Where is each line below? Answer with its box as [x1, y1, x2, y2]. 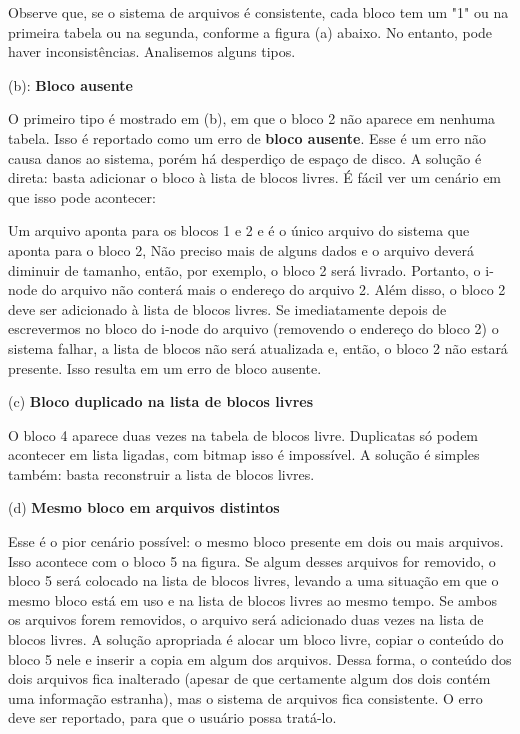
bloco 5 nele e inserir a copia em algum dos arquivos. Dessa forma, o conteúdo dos [8, 648, 512, 669]
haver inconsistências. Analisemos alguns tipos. [8, 41, 296, 62]
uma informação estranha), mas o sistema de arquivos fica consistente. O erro [8, 687, 483, 708]
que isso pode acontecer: [8, 186, 156, 207]
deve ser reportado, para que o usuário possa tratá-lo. [8, 707, 337, 728]
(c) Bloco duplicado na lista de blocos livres [8, 391, 314, 412]
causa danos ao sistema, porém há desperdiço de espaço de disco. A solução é [8, 147, 482, 168]
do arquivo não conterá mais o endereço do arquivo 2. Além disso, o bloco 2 [41, 279, 506, 300]
